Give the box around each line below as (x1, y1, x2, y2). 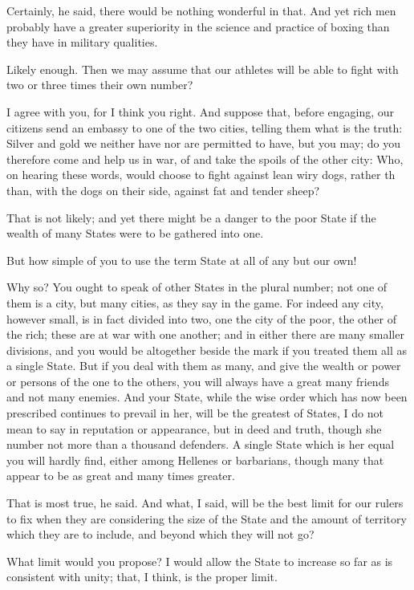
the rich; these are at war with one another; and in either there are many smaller (6, 326, 404, 343)
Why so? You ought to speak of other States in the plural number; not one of (6, 279, 388, 295)
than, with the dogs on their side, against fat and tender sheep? (6, 181, 320, 198)
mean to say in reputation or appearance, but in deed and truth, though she (6, 420, 382, 437)
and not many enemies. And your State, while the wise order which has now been (6, 389, 408, 405)
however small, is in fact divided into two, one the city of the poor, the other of (6, 310, 396, 327)
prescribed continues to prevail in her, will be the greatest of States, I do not (6, 405, 384, 421)
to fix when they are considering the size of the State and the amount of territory (6, 510, 407, 527)
